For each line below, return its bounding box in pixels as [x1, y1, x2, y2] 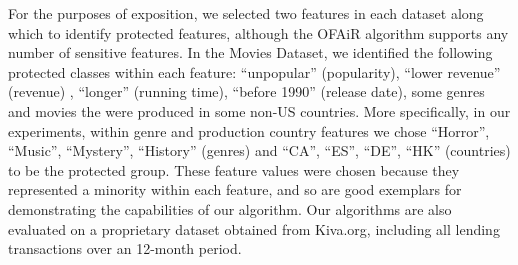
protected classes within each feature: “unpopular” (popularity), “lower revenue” [8, 61, 501, 82]
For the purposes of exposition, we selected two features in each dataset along [8, 3, 484, 23]
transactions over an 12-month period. [8, 238, 242, 259]
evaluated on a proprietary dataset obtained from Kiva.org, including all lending [8, 218, 500, 239]
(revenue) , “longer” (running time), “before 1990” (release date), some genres [8, 81, 485, 102]
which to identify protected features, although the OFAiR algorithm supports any [8, 22, 509, 43]
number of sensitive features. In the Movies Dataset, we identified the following [8, 42, 493, 63]
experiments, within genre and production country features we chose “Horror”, [8, 120, 490, 141]
